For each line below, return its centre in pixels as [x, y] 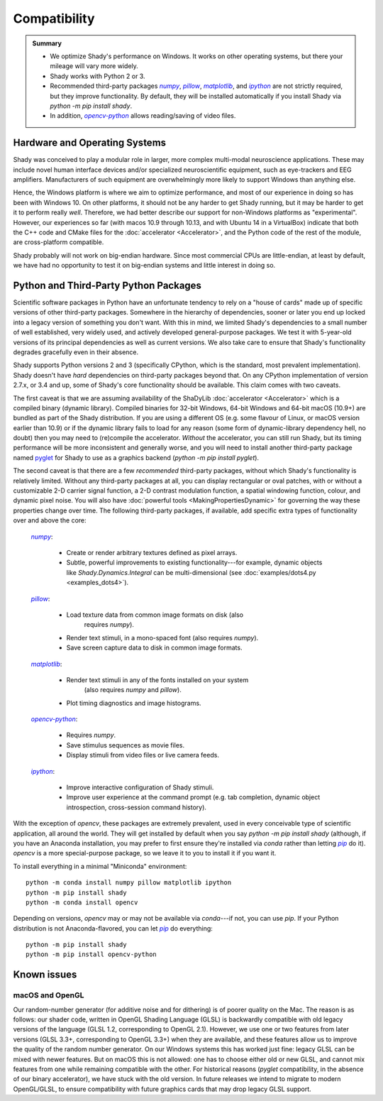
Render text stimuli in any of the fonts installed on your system [157, 680]
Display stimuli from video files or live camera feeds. [143, 755]
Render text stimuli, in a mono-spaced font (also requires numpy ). [162, 637]
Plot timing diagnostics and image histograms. [134, 703]
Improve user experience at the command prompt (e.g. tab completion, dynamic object [193, 797]
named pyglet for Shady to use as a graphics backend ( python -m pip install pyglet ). [136, 457]
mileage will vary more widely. [94, 66]
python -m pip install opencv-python [91, 954]
